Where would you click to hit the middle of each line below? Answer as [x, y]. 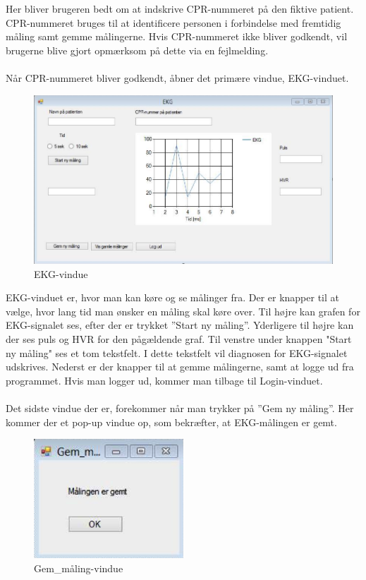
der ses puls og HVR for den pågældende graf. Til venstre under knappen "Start [179, 338]
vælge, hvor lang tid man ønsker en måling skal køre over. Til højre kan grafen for [183, 311]
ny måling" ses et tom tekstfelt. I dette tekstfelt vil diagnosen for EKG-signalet [177, 352]
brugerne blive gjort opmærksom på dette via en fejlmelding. [137, 50]
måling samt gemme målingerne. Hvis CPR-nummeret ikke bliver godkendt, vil [177, 36]
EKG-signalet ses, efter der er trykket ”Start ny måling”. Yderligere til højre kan [180, 325]
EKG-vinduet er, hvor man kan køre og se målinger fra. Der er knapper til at [173, 297]
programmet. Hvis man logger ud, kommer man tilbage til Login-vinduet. [164, 380]
